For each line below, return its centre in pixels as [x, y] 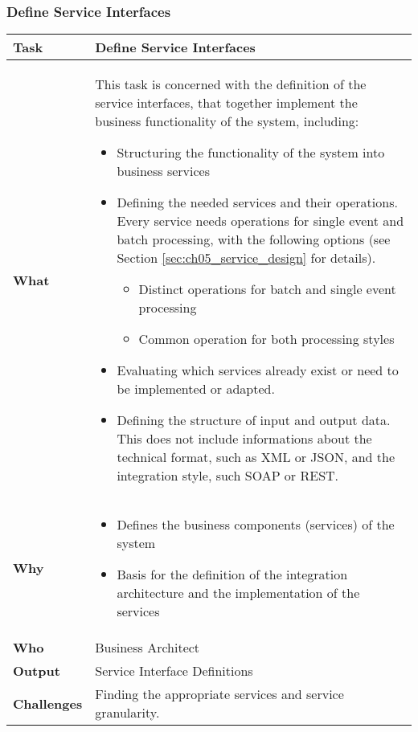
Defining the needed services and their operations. [257, 202]
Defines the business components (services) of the [256, 525]
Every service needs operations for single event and [260, 221]
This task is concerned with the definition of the [231, 84]
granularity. [127, 713]
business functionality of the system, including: [227, 121]
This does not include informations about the [244, 439]
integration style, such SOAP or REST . [228, 476]
